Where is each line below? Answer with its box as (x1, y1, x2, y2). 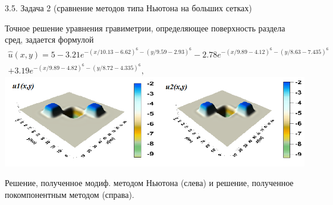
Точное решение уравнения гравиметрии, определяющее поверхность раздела (5, 21, 285, 34)
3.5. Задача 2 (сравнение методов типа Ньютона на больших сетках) (5, 2, 252, 14)
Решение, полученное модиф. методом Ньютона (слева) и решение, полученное (5, 177, 294, 189)
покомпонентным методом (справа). (5, 188, 134, 201)
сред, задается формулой (5, 33, 94, 46)
